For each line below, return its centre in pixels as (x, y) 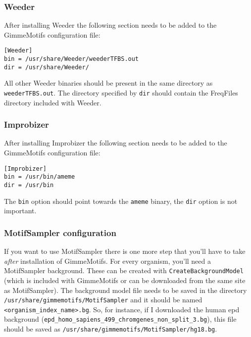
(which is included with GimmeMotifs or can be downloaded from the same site (125, 280)
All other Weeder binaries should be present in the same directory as (108, 83)
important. (20, 211)
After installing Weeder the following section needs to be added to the (110, 25)
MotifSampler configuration (60, 232)
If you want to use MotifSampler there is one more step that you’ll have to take (125, 251)
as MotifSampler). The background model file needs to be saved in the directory (125, 290)
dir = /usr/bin (29, 185)
